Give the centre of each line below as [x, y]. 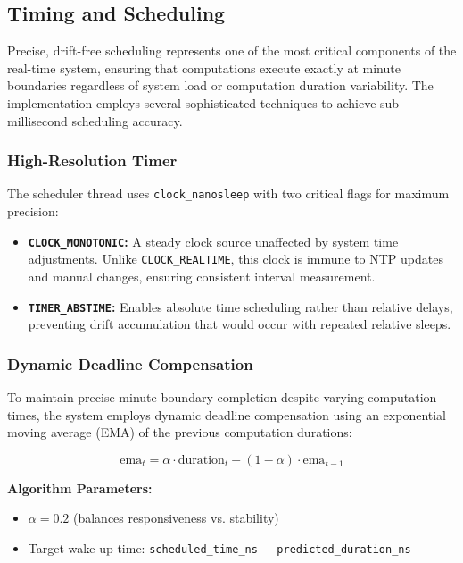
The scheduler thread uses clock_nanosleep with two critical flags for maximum [228, 193]
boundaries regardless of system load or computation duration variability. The [220, 85]
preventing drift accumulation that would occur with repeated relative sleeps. [240, 324]
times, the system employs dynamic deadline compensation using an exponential [227, 414]
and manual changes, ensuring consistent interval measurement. [202, 276]
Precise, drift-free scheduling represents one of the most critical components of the [232, 50]
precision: [33, 211]
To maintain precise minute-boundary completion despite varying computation [222, 397]
